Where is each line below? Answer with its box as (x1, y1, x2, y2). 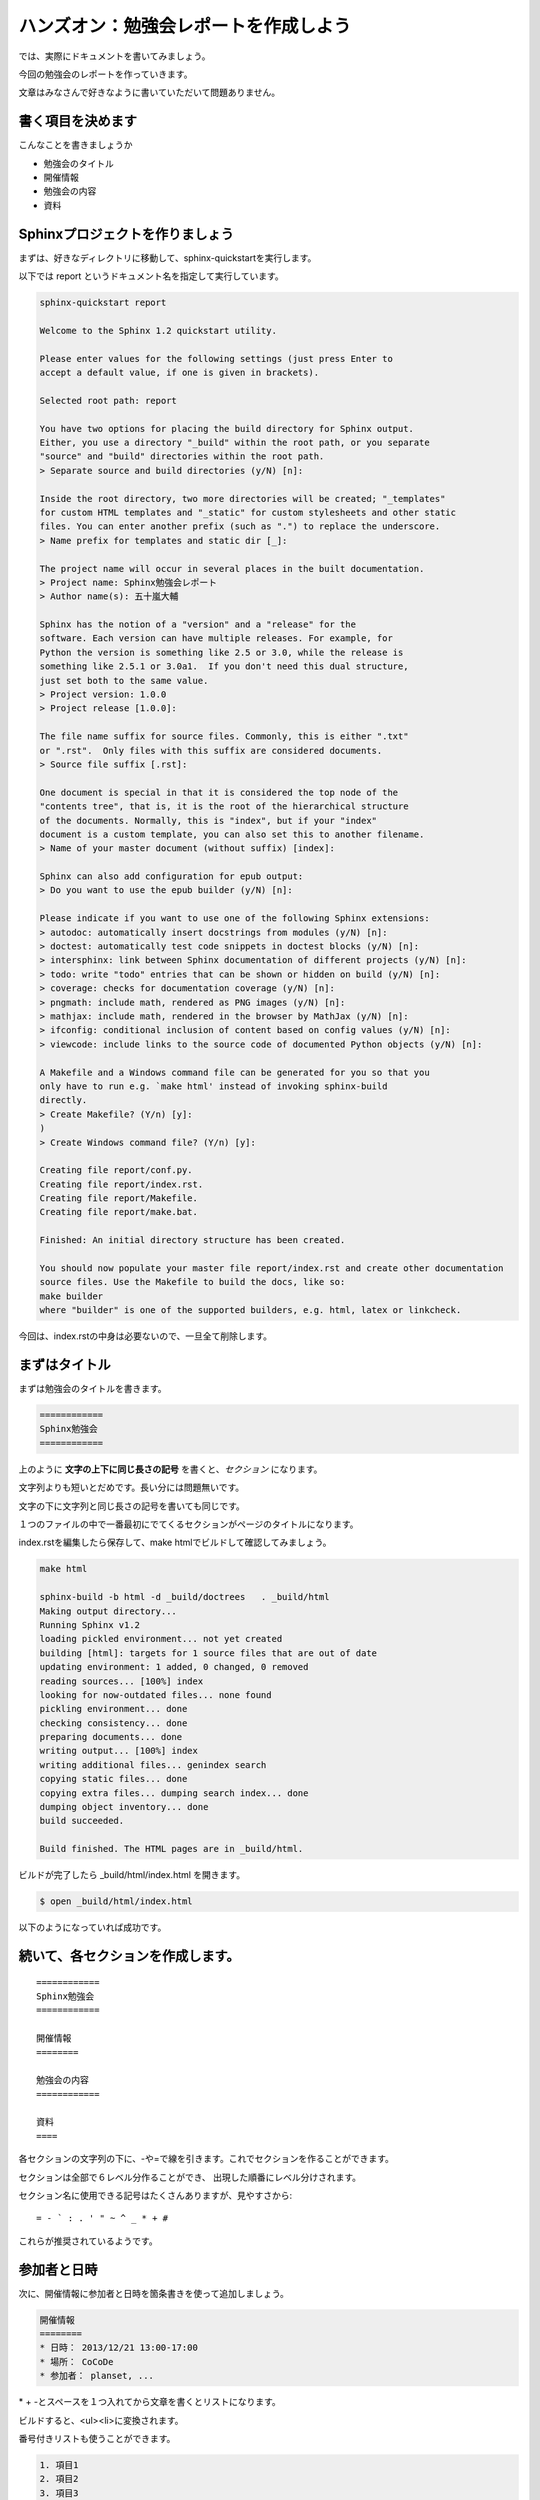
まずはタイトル (18, 1356, 111, 1373)
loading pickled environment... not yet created (39, 1633, 283, 1645)
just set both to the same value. (39, 675, 209, 686)
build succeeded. (39, 1815, 125, 1827)
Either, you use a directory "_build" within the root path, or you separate (39, 436, 430, 448)
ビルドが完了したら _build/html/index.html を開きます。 (18, 1869, 245, 1881)
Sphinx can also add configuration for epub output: (39, 871, 304, 882)
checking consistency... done (39, 1717, 188, 1729)
